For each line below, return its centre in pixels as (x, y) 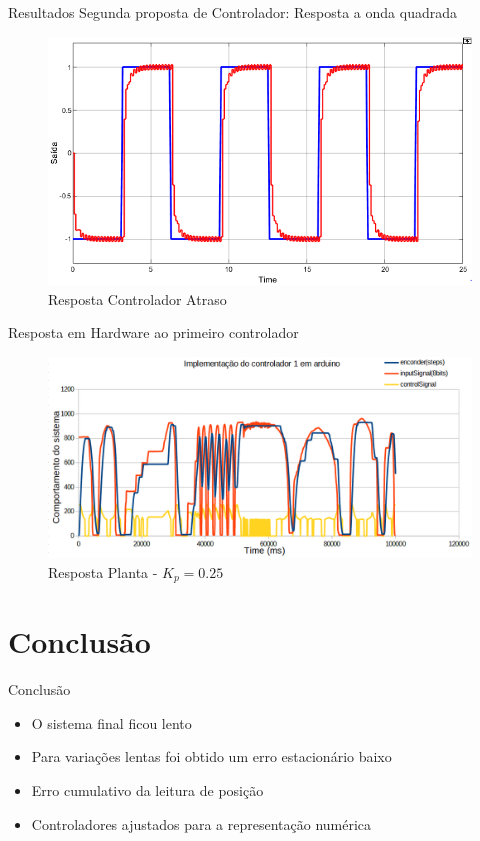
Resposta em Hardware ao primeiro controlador (153, 332)
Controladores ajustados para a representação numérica (201, 823)
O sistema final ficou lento (111, 722)
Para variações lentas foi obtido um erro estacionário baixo (211, 756)
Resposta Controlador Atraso (137, 298)
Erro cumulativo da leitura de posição (147, 790)
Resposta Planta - (103, 571)
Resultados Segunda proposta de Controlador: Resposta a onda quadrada (232, 12)
